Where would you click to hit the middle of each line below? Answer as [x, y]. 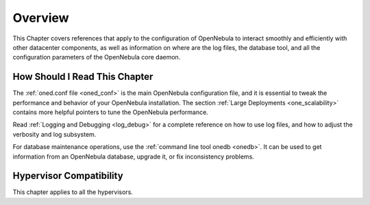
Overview [41, 18]
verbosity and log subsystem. [54, 134]
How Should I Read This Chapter [83, 77]
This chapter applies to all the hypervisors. [73, 192]
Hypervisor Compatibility [68, 176]
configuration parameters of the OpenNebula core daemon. [97, 57]
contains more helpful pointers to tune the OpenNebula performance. [110, 112]
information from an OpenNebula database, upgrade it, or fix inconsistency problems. [134, 156]
